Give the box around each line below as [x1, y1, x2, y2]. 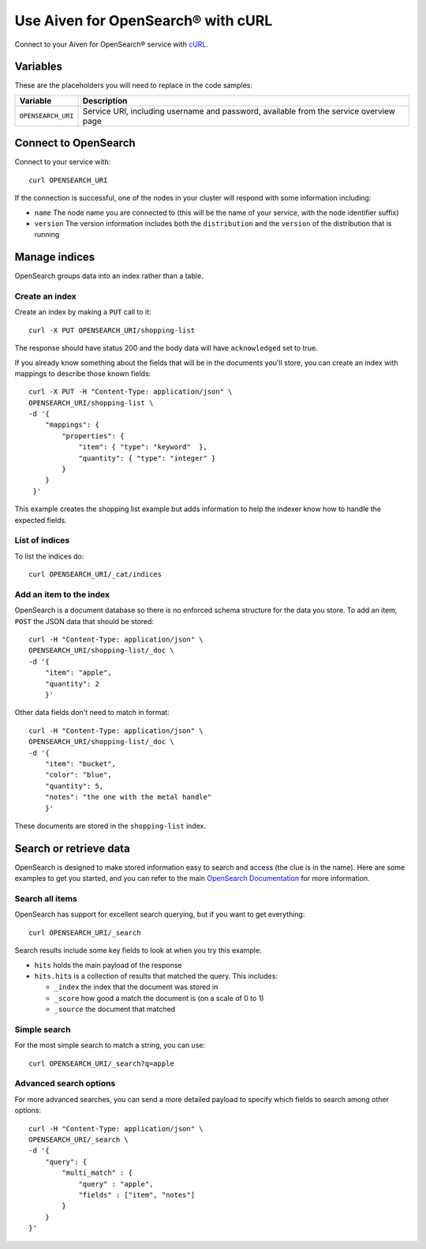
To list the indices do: [14, 551, 84, 561]
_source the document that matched [54, 1004, 176, 1014]
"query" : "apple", [78, 1179, 154, 1188]
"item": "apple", [44, 668, 112, 677]
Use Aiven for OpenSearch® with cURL [14, 12, 273, 29]
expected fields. [14, 515, 67, 525]
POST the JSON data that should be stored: [14, 616, 154, 626]
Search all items [14, 893, 78, 904]
